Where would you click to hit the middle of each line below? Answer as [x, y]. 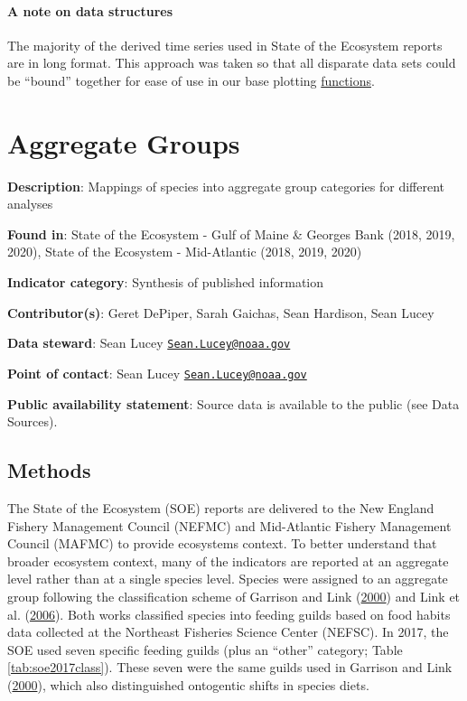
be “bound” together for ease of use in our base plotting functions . [191, 80]
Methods [49, 470]
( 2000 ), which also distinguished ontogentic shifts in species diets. [188, 684]
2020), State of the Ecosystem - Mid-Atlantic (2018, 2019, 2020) [185, 252]
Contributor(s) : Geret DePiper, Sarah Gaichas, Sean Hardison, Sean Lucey [221, 312]
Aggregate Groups [124, 142]
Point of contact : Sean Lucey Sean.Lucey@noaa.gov [157, 373]
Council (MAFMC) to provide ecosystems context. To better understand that [222, 543]
